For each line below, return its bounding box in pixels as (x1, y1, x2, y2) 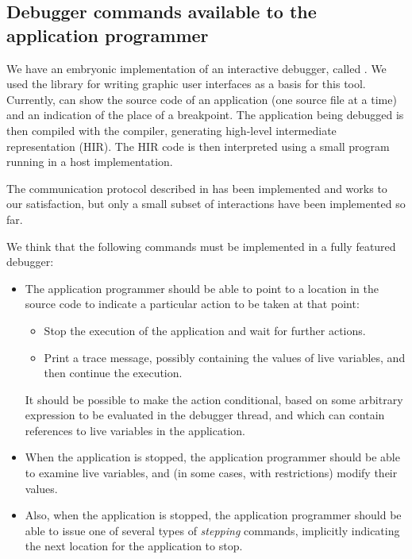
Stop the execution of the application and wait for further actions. (44, 322, 366, 338)
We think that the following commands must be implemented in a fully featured (6, 237, 396, 254)
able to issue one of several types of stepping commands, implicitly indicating (25, 522, 400, 538)
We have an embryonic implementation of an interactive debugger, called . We (6, 60, 387, 76)
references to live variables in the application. (25, 422, 245, 438)
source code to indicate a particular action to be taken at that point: (25, 295, 360, 312)
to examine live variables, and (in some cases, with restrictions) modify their (25, 465, 398, 481)
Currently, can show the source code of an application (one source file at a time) (6, 91, 397, 107)
